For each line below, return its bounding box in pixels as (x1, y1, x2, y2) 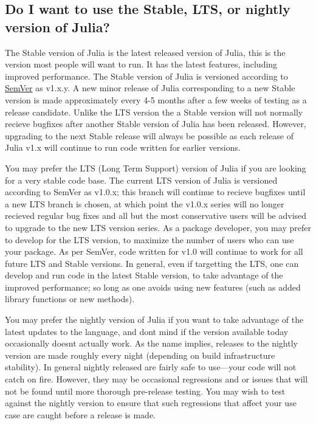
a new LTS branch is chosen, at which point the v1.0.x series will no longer (5, 197, 284, 210)
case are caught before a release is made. (5, 408, 156, 421)
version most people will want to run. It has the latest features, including (5, 58, 278, 71)
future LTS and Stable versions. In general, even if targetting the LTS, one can (5, 257, 299, 269)
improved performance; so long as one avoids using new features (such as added (5, 280, 301, 293)
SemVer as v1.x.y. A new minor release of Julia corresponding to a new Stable (5, 81, 295, 94)
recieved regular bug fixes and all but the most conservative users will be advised (5, 209, 307, 222)
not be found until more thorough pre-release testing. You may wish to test (5, 384, 286, 397)
